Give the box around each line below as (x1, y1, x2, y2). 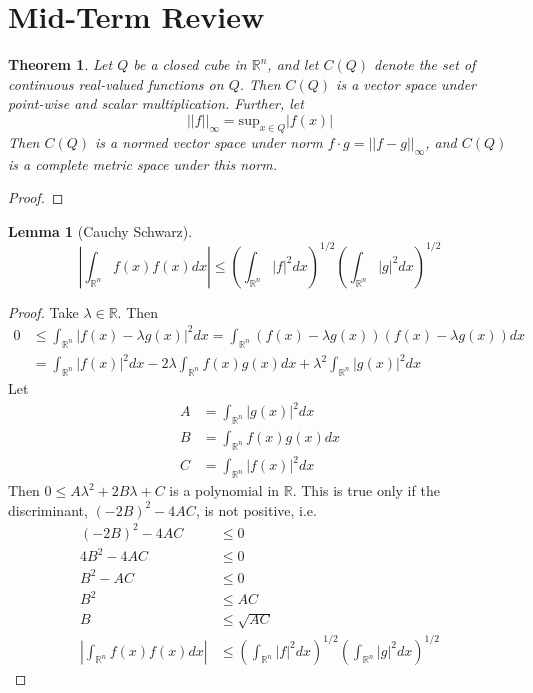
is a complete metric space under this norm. (8, 153, 277, 174)
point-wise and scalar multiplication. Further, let (8, 93, 304, 114)
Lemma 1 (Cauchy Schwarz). (8, 220, 193, 241)
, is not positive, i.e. (195, 499, 317, 520)
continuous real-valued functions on (8, 73, 224, 94)
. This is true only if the (292, 480, 440, 501)
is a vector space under (336, 73, 477, 94)
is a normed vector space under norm (95, 131, 323, 152)
